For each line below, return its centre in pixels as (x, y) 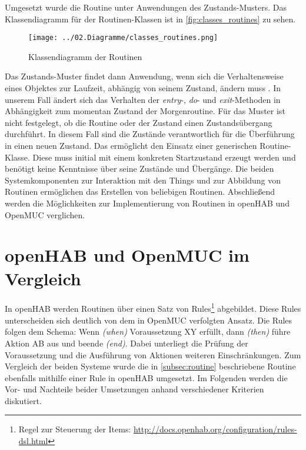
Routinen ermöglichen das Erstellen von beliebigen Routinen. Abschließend (140, 191)
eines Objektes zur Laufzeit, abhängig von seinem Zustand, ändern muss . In (143, 88)
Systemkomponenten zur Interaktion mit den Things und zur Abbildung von (143, 180)
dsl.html (33, 441)
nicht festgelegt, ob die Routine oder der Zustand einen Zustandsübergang (139, 122)
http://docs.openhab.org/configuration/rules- (215, 429)
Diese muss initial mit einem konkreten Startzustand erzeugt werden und (164, 157)
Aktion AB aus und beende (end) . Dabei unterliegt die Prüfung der (127, 343)
